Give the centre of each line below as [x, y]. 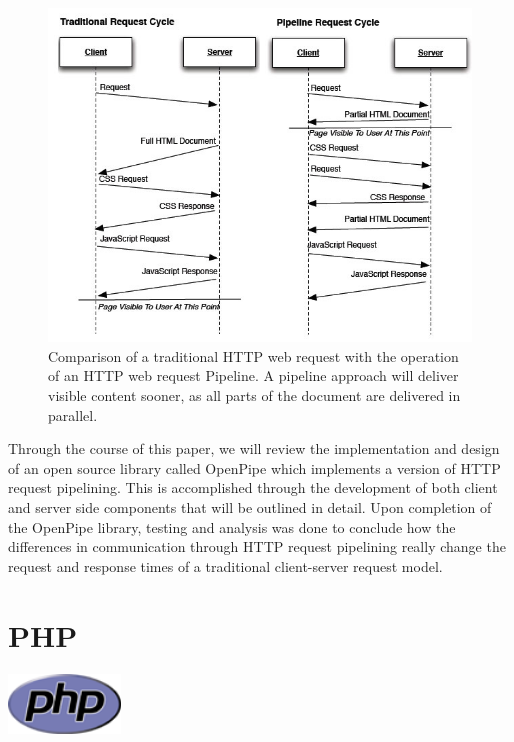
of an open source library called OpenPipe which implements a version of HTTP [254, 467]
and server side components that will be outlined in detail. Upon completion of [250, 507]
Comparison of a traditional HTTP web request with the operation [253, 355]
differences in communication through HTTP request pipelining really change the [257, 546]
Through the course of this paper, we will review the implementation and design [254, 448]
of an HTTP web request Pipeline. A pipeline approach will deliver [253, 375]
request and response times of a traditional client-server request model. [225, 565]
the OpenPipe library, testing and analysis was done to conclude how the [232, 526]
